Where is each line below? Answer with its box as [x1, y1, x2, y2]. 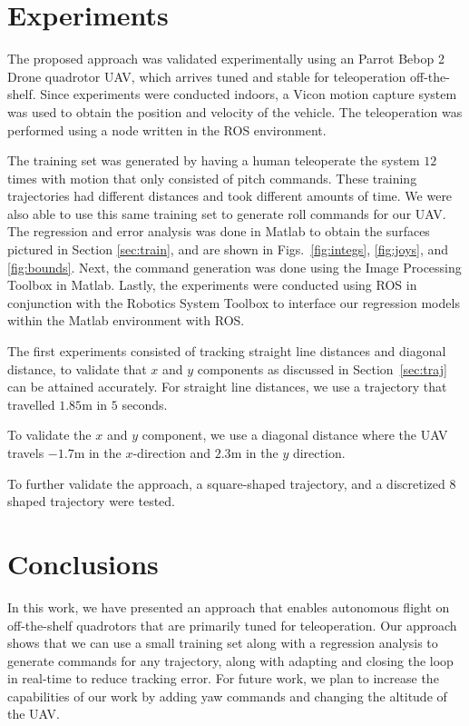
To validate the [7, 425, 92, 444]
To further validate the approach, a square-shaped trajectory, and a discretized [7, 473, 445, 492]
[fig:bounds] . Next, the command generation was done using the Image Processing [7, 257, 462, 276]
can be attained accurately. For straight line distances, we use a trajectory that [7, 377, 447, 396]
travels [7, 443, 44, 462]
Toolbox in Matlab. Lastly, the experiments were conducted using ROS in [7, 275, 417, 294]
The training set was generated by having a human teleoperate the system [7, 151, 420, 170]
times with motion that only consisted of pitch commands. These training [7, 168, 417, 187]
